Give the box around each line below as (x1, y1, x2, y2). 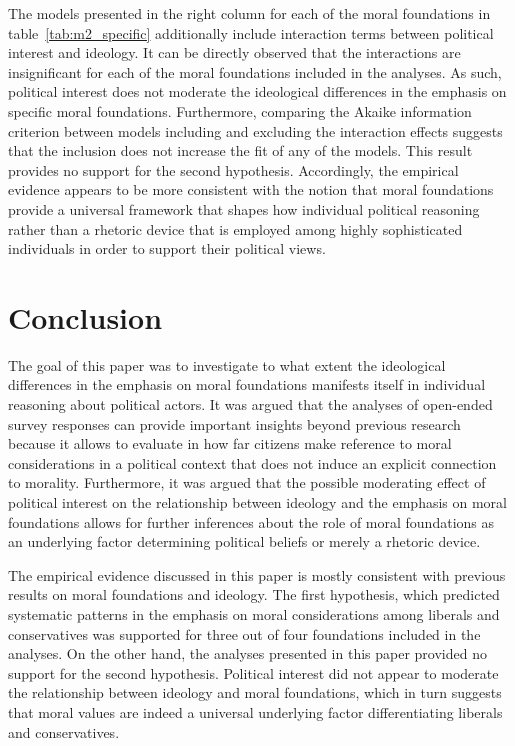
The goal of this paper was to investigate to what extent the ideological (8, 354, 446, 375)
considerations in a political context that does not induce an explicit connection (8, 452, 497, 473)
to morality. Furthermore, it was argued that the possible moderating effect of (8, 472, 486, 493)
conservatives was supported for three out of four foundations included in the (8, 623, 481, 644)
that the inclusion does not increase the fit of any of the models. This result (8, 140, 473, 161)
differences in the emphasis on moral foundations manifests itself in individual (8, 374, 486, 395)
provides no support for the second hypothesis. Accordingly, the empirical (8, 159, 459, 180)
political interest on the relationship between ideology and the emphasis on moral (8, 492, 507, 512)
